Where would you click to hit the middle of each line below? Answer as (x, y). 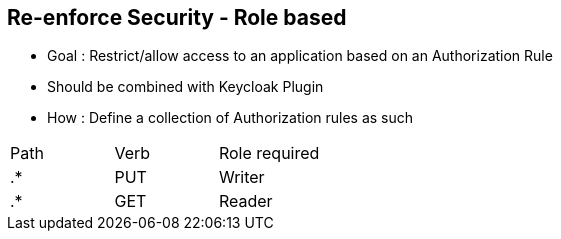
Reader (245, 201)
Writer (241, 177)
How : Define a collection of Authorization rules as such (230, 118)
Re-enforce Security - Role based (177, 17)
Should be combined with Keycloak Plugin (185, 87)
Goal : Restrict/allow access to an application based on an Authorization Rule (300, 56)
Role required (269, 153)
